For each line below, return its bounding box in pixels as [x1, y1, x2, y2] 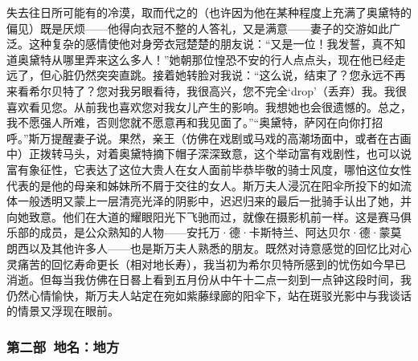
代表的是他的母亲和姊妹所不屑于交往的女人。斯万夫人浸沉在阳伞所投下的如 [6, 176, 400, 193]
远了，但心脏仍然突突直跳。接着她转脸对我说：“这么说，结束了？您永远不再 [6, 67, 406, 83]
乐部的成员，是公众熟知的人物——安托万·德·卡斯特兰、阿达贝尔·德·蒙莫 [6, 224, 402, 241]
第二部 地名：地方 [6, 336, 120, 356]
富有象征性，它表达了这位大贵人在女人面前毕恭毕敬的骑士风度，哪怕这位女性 [6, 160, 412, 177]
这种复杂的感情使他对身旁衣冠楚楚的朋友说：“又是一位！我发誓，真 [28, 35, 383, 52]
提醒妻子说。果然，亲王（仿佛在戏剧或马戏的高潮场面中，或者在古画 [51, 129, 412, 146]
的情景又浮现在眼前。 [6, 302, 119, 319]
